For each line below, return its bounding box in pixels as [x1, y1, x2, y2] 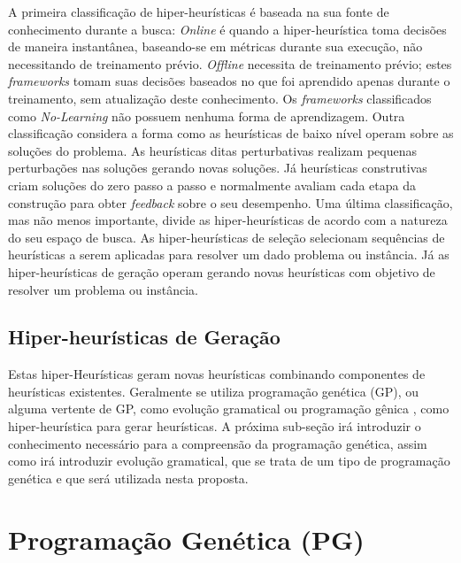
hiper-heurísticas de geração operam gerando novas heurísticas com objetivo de [8, 262, 435, 281]
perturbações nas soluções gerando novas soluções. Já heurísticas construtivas [8, 158, 427, 177]
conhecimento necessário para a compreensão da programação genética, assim [8, 434, 427, 452]
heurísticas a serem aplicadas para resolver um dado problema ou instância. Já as [8, 245, 449, 264]
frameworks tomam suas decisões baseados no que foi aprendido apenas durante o [8, 72, 450, 90]
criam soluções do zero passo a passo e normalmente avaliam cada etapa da [8, 175, 416, 194]
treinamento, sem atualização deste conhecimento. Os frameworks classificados [8, 89, 432, 107]
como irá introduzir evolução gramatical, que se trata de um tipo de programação [8, 451, 450, 470]
